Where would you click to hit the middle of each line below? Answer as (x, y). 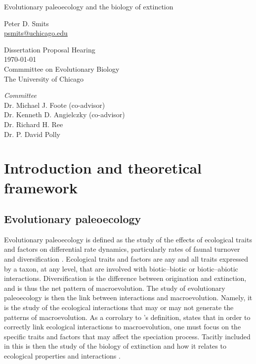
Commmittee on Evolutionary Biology (62, 68)
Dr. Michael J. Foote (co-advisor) (55, 105)
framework (41, 187)
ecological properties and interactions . (62, 356)
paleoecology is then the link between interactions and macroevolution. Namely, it (128, 297)
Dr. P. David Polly (32, 134)
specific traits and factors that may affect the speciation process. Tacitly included (127, 336)
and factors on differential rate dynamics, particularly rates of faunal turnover (122, 249)
